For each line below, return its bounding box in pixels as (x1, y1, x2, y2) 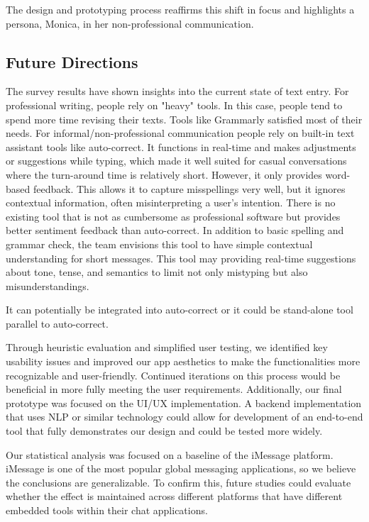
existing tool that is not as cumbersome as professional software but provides (6, 209, 341, 223)
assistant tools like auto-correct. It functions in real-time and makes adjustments (6, 139, 356, 154)
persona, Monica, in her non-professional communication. (6, 16, 254, 30)
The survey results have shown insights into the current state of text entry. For (6, 84, 349, 99)
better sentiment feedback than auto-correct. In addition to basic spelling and (6, 223, 344, 238)
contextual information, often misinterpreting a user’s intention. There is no (6, 195, 336, 210)
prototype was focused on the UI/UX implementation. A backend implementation (6, 395, 362, 410)
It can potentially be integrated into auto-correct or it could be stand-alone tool (6, 302, 353, 317)
